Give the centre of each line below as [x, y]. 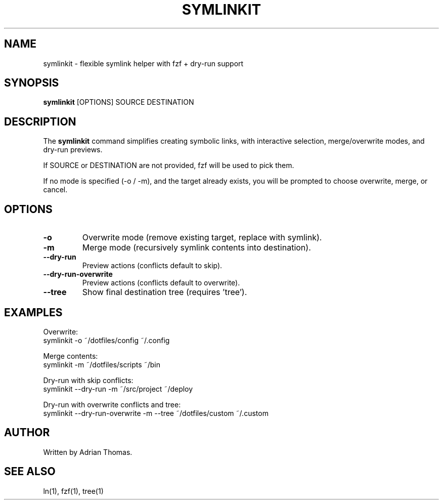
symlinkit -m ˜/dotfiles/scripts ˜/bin [102, 364]
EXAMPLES [33, 312]
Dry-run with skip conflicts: [88, 380]
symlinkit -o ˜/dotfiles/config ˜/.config [106, 340]
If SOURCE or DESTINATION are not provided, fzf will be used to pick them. [169, 165]
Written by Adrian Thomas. [88, 452]
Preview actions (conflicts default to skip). [152, 266]
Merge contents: [71, 356]
